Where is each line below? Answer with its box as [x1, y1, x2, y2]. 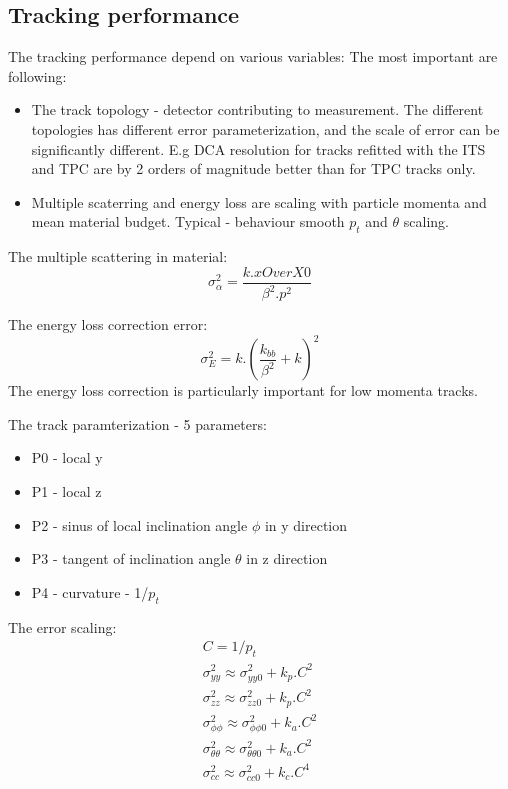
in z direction [246, 548, 328, 569]
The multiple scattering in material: [8, 246, 228, 267]
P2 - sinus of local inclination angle [31, 514, 248, 535]
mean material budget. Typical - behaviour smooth [31, 211, 345, 232]
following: [8, 65, 67, 86]
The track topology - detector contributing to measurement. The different [31, 99, 484, 120]
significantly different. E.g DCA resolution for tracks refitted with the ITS [31, 138, 486, 159]
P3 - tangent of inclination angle [31, 548, 231, 569]
